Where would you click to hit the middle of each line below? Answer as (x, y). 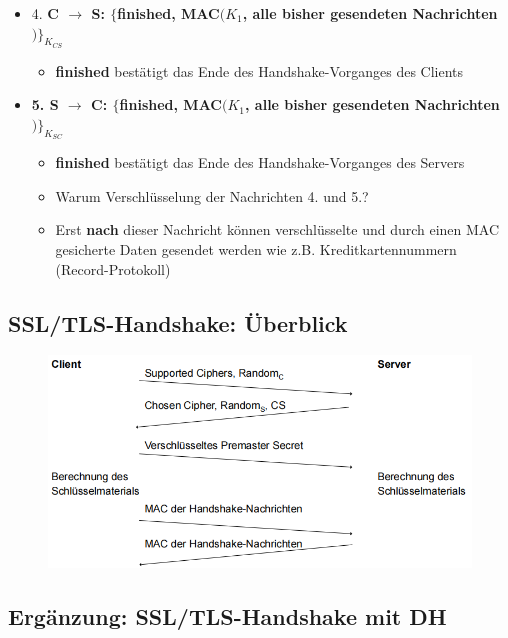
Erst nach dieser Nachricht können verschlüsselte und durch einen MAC (277, 229)
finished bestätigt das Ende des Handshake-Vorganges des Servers (260, 162)
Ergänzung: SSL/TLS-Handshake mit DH (227, 616)
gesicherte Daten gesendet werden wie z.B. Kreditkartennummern (256, 248)
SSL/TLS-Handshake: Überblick (178, 322)
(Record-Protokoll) (113, 268)
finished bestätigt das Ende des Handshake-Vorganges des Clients (259, 70)
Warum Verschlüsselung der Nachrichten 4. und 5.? (212, 195)
